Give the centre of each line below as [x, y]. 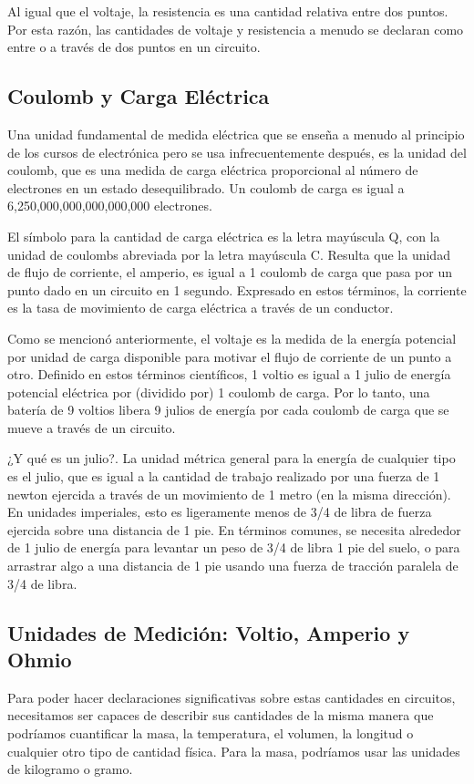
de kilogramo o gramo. [70, 769]
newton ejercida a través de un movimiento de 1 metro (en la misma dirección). [229, 494]
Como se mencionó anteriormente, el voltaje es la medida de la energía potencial [232, 338]
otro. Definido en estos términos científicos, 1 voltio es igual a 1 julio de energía [229, 374]
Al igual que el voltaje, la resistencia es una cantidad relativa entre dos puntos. [228, 11]
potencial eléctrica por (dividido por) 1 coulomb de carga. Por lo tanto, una [219, 392]
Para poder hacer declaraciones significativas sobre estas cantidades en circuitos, [232, 697]
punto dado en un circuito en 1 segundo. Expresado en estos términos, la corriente [237, 289]
